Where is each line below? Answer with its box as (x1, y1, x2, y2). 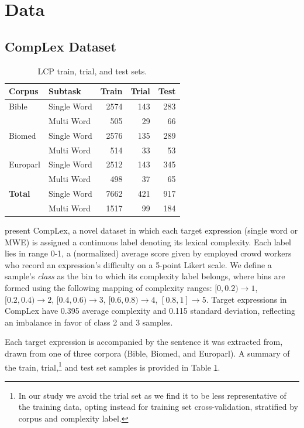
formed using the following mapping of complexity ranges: (5, 281, 212, 293)
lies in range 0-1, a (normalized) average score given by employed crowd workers (5, 247, 292, 259)
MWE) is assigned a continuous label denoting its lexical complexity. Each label (5, 235, 292, 248)
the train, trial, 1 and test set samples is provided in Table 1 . (5, 359, 220, 373)
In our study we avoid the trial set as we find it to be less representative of (18, 389, 286, 401)
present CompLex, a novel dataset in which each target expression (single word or (5, 224, 298, 237)
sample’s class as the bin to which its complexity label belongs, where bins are (5, 270, 285, 282)
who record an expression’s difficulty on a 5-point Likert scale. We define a (5, 258, 272, 271)
